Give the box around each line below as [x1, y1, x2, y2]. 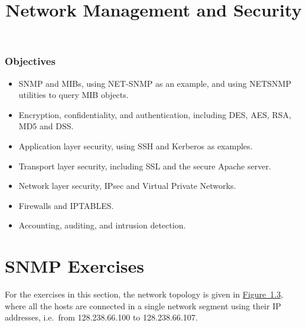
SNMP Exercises [5, 254, 145, 278]
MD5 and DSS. [18, 120, 74, 132]
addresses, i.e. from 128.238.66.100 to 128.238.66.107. [5, 311, 198, 323]
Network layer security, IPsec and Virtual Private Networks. [18, 179, 236, 192]
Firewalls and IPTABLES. [18, 199, 114, 211]
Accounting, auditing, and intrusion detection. [18, 219, 186, 231]
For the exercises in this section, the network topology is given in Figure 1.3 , [5, 288, 284, 300]
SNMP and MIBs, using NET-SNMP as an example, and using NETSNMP [18, 77, 291, 89]
